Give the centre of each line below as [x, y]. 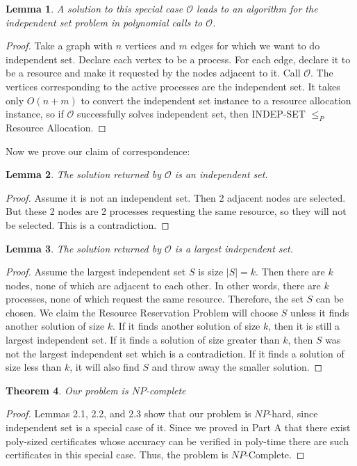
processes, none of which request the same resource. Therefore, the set [155, 299]
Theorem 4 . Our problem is [67, 390]
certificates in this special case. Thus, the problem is [117, 455]
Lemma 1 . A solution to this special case [94, 8]
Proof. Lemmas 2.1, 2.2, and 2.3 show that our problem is [128, 413]
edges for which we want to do [255, 46]
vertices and [150, 46]
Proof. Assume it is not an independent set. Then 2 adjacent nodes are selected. [176, 197]
